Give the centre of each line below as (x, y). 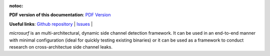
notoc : (16, 6)
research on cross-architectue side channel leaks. (61, 47)
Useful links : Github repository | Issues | (51, 24)
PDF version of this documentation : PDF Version (60, 15)
